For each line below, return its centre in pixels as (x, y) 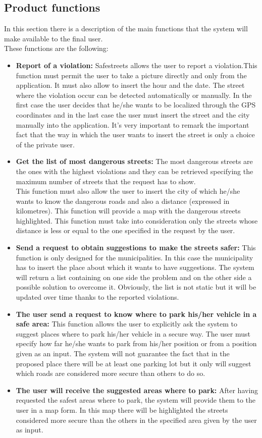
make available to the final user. (54, 38)
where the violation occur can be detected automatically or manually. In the (134, 95)
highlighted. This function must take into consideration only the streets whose (137, 220)
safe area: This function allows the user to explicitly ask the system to (127, 324)
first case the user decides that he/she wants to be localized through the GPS (136, 105)
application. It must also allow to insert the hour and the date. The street (130, 85)
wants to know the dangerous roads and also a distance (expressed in (123, 201)
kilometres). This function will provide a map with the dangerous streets (128, 211)
